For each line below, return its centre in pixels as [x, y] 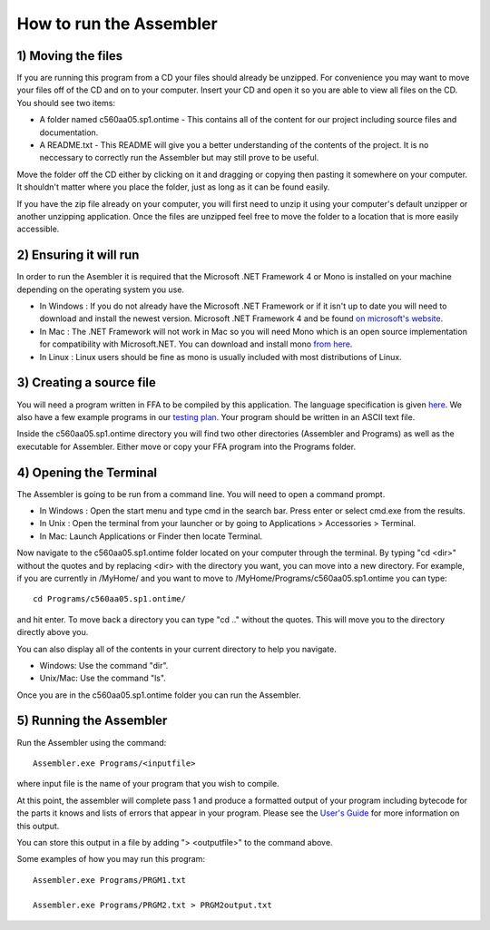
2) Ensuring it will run [78, 255]
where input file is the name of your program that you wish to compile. [148, 784]
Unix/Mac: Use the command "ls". [103, 678]
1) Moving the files [70, 56]
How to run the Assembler [117, 24]
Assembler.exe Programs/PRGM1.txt [109, 880]
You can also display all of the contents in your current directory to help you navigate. [177, 649]
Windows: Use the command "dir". [104, 665]
